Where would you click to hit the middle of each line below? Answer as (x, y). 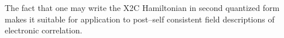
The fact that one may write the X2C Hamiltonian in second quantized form (142, 7)
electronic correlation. (44, 30)
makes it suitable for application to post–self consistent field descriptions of (140, 19)
